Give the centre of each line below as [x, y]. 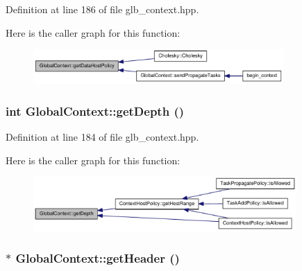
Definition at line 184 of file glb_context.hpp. [102, 136]
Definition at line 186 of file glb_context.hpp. [102, 9]
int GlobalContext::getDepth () [95, 111]
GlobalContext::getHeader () [98, 258]
